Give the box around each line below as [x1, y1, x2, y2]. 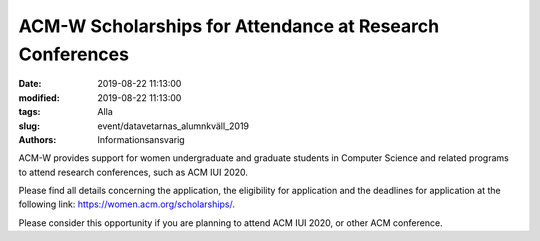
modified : [18, 91, 60, 104]
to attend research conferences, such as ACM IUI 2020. [18, 166, 249, 178]
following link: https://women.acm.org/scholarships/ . [18, 198, 235, 210]
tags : [18, 106, 41, 118]
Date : [18, 78, 42, 90]
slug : [18, 120, 40, 132]
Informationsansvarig [97, 133, 185, 145]
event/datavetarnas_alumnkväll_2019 [97, 120, 250, 132]
